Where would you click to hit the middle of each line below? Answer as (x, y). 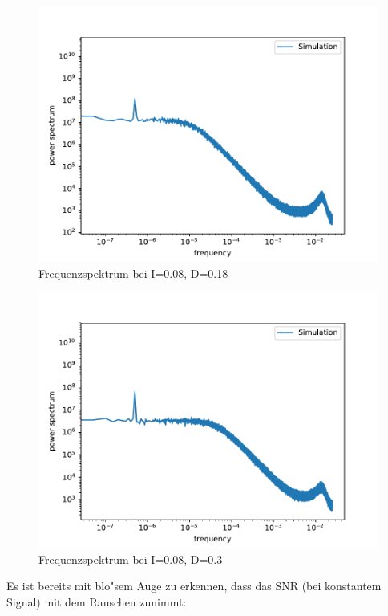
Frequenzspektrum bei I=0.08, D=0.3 (131, 559)
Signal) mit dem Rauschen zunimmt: (97, 601)
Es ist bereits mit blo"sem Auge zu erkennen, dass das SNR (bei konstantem (194, 586)
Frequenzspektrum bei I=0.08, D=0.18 (133, 273)
